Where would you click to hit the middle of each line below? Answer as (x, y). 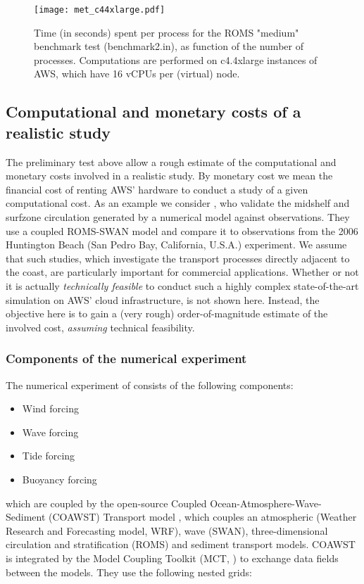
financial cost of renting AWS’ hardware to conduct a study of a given (157, 189)
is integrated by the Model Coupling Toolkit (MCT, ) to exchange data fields (172, 558)
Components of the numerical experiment (126, 358)
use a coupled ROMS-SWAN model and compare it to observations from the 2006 (182, 230)
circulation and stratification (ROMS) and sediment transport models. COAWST (181, 544)
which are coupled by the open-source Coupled (106, 503)
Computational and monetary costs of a (153, 112)
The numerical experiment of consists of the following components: (150, 385)
